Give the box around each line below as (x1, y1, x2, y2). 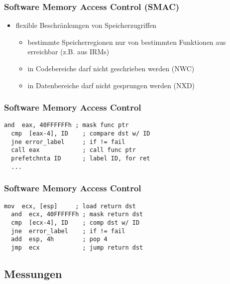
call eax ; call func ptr (11, 146, 136, 154)
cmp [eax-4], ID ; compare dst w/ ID (11, 130, 150, 138)
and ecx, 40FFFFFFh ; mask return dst (11, 211, 143, 218)
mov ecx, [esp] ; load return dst (4, 202, 136, 210)
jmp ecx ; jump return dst (11, 244, 143, 251)
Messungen (4, 266, 62, 281)
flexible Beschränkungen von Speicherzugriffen (15, 20, 157, 30)
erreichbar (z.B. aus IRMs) (27, 46, 110, 57)
